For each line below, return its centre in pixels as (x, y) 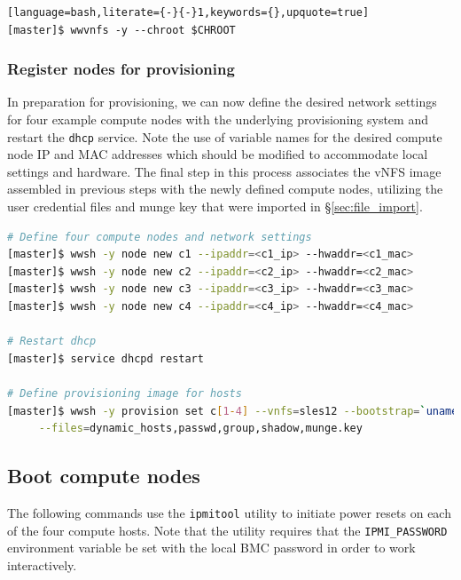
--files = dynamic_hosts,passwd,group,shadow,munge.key (200, 429)
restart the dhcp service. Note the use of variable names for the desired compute (225, 136)
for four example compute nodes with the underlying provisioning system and (218, 119)
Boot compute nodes (104, 476)
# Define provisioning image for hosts (125, 393)
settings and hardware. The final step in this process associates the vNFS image (224, 171)
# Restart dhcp (52, 342)
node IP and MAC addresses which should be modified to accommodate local (218, 154)
